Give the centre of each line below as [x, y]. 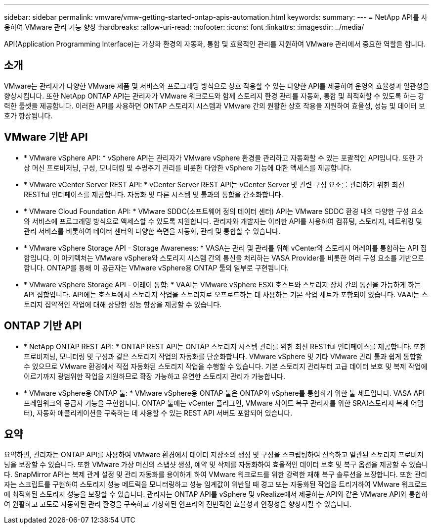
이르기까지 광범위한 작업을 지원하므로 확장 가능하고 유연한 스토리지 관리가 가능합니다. [154, 376]
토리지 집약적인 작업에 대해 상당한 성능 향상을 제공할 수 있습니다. [123, 304]
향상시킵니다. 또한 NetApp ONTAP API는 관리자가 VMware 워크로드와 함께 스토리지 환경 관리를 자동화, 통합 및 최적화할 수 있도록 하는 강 [214, 96]
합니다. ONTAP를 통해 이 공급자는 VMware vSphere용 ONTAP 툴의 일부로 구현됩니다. [156, 267]
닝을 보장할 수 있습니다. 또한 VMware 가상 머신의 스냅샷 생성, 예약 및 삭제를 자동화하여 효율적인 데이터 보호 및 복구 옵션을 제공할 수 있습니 [216, 465]
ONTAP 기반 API [43, 326]
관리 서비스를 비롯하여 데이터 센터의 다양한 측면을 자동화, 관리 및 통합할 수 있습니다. [152, 231]
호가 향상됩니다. [28, 115]
